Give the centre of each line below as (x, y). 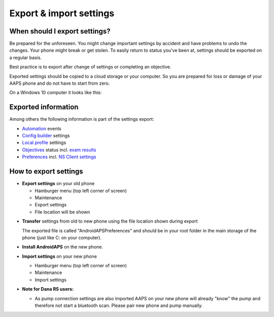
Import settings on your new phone (60, 256)
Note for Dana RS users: (48, 289)
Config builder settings (46, 136)
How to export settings (46, 172)
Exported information (44, 107)
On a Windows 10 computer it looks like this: (56, 93)
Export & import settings (62, 13)
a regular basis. (26, 57)
